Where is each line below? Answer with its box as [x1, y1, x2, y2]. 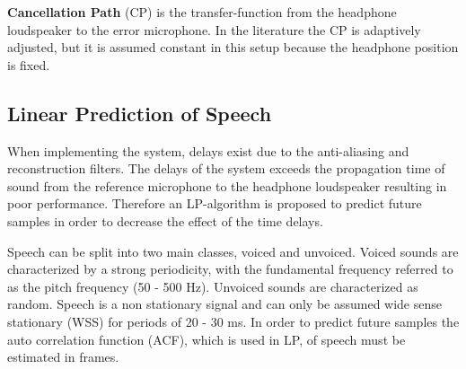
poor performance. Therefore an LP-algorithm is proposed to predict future [7, 194, 422, 213]
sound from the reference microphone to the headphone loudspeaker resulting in [7, 176, 447, 195]
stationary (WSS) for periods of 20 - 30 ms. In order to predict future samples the [7, 312, 460, 330]
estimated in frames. [7, 347, 119, 366]
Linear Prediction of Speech [7, 99, 272, 127]
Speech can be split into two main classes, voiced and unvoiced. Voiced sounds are [7, 242, 459, 260]
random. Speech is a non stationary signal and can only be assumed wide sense [7, 294, 442, 313]
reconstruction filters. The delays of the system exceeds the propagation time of [7, 159, 445, 178]
